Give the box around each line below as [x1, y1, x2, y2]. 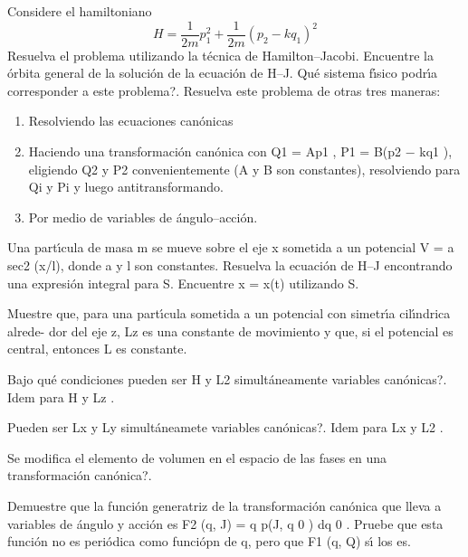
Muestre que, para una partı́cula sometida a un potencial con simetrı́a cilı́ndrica [7, 304, 451, 323]
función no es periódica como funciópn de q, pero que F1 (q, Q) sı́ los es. [7, 532, 411, 551]
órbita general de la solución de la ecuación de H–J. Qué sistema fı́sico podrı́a [7, 63, 438, 82]
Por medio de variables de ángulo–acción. [28, 207, 258, 226]
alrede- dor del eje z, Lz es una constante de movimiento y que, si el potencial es [7, 321, 454, 340]
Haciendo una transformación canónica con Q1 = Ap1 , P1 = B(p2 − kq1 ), [28, 142, 453, 161]
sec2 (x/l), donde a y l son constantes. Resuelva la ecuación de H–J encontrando [7, 256, 453, 274]
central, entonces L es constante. [7, 339, 187, 358]
